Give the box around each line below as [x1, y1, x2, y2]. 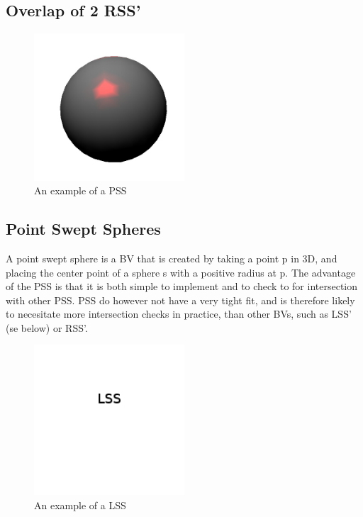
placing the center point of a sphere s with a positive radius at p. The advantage [6, 265, 356, 279]
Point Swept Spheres [6, 218, 161, 240]
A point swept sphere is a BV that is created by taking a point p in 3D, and [6, 250, 337, 265]
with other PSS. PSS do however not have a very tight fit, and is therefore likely [6, 292, 355, 307]
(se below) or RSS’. [6, 320, 88, 335]
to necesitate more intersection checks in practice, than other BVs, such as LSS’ [6, 306, 352, 321]
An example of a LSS [34, 498, 126, 513]
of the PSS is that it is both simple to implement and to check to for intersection [6, 279, 358, 294]
